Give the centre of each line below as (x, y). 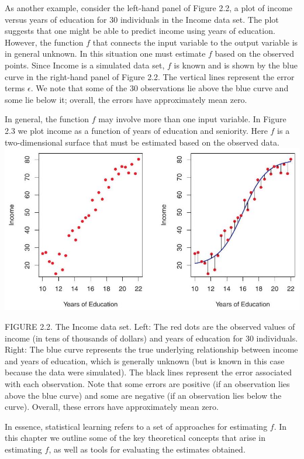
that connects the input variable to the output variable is (195, 42)
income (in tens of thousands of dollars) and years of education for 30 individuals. (151, 338)
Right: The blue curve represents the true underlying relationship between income (151, 349)
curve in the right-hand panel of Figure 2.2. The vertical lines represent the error (150, 76)
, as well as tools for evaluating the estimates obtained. (147, 449)
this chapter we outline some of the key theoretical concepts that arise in (135, 438)
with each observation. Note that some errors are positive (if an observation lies (147, 383)
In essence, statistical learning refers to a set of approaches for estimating (136, 426)
